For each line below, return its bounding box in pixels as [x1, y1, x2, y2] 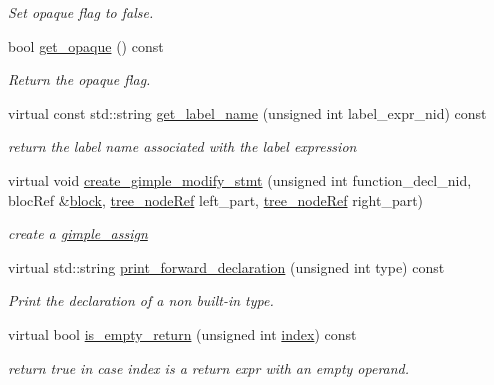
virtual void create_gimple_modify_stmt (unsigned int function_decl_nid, [8, 169, 472, 190]
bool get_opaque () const [8, 35, 164, 56]
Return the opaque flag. [8, 69, 151, 90]
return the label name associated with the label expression [8, 136, 357, 157]
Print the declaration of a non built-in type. [8, 290, 274, 311]
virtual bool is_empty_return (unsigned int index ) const [8, 323, 357, 344]
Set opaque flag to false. [8, 2, 154, 22]
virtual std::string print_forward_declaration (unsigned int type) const [8, 256, 445, 277]
